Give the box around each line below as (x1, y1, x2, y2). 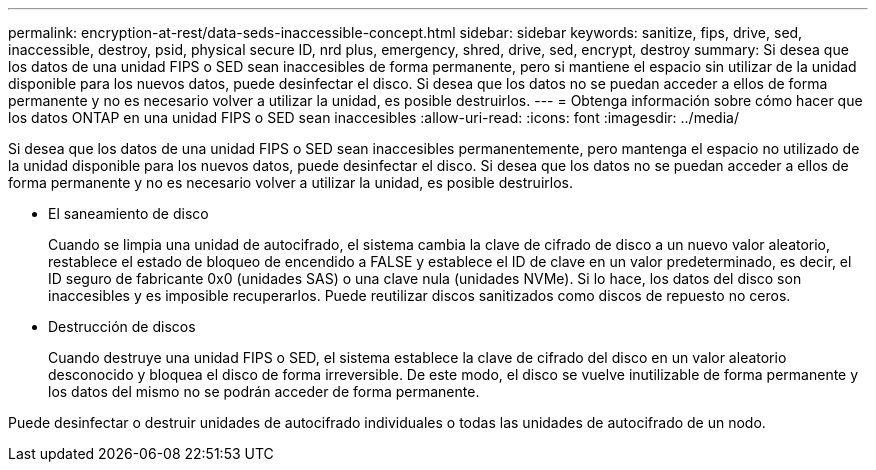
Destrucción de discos (48, 318, 196, 335)
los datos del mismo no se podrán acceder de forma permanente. (48, 383, 480, 400)
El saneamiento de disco (48, 205, 209, 222)
